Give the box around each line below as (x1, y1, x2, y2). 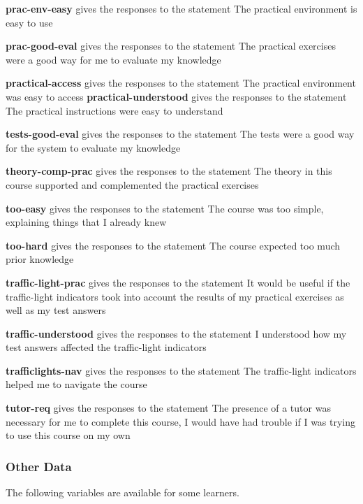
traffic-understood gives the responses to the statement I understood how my (6, 326, 347, 340)
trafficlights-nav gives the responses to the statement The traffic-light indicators (6, 363, 357, 377)
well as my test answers (6, 303, 106, 317)
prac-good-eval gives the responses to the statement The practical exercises (6, 38, 336, 53)
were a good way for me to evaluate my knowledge (6, 52, 221, 66)
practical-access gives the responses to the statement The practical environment (6, 75, 356, 90)
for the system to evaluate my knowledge (6, 140, 181, 154)
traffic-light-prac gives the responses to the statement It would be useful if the (6, 275, 350, 289)
